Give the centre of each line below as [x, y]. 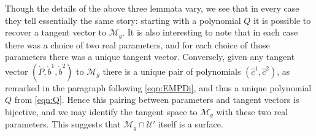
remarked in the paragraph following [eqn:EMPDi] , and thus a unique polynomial [158, 87]
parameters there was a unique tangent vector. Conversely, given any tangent [150, 57]
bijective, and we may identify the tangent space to [101, 112]
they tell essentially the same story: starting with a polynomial [123, 20]
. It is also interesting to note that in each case [210, 32]
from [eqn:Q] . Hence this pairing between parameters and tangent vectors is [157, 100]
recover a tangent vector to [56, 32]
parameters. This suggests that [63, 124]
